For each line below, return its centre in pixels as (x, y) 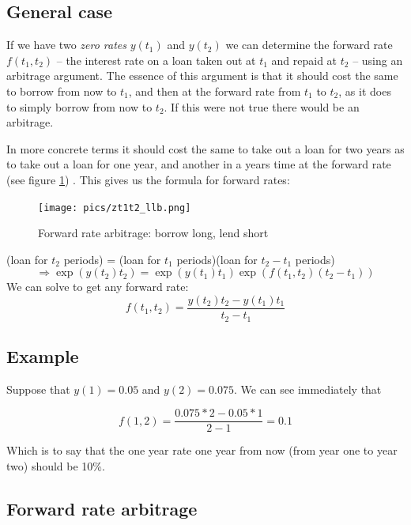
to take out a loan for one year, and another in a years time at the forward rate (199, 164)
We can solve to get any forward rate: (98, 287)
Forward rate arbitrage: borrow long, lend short (153, 233)
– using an (378, 60)
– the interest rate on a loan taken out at (156, 60)
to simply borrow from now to (79, 106)
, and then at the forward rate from (215, 91)
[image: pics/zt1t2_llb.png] (115, 208)
